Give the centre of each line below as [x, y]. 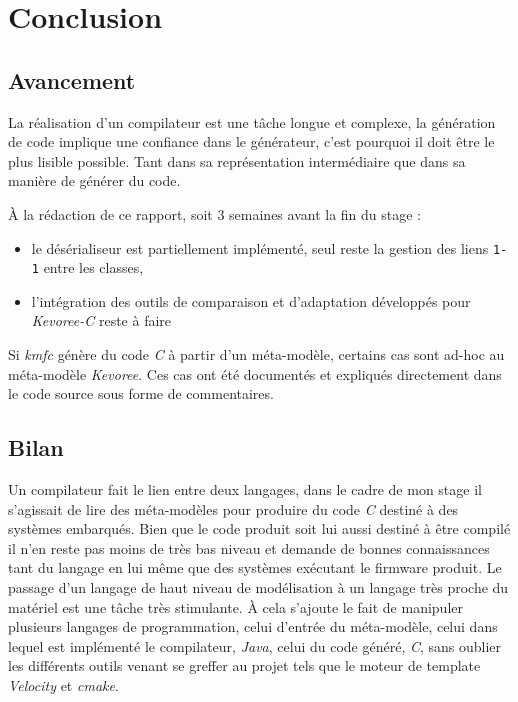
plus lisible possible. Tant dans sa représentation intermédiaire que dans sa [237, 160]
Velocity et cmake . [63, 684]
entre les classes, [93, 267]
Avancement [72, 79]
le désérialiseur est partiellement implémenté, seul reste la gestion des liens [260, 247]
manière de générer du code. [94, 180]
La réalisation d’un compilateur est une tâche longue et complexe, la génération [252, 121]
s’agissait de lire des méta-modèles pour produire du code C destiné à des [233, 508]
